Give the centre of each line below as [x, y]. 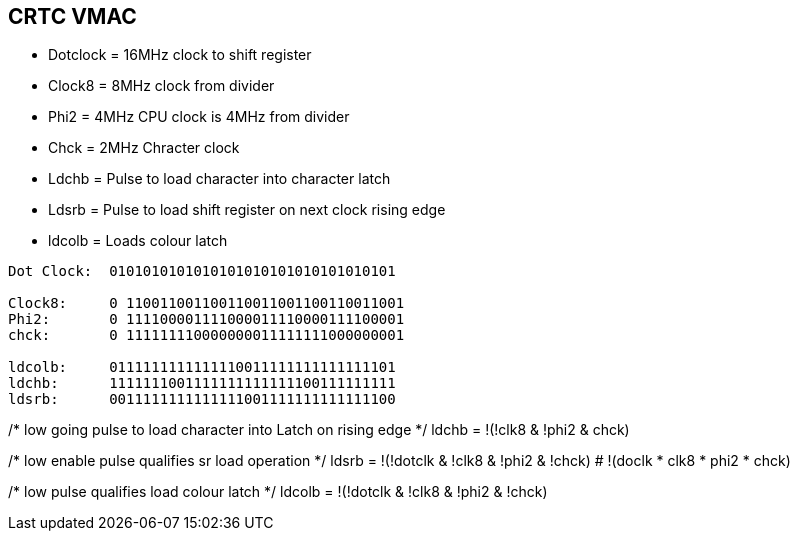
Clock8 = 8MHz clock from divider [161, 86]
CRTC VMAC [72, 16]
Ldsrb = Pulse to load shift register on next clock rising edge [247, 210]
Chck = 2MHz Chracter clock [144, 148]
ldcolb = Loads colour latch [138, 241]
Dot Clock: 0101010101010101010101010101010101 [202, 271]
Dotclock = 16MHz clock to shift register [180, 55]
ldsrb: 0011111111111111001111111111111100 [202, 399]
